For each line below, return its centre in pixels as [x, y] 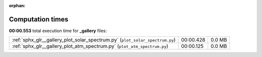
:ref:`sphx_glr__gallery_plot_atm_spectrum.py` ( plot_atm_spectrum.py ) [90, 46]
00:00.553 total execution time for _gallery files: [58, 31]
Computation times [39, 19]
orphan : [17, 6]
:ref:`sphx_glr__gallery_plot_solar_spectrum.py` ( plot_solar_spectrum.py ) [94, 40]
